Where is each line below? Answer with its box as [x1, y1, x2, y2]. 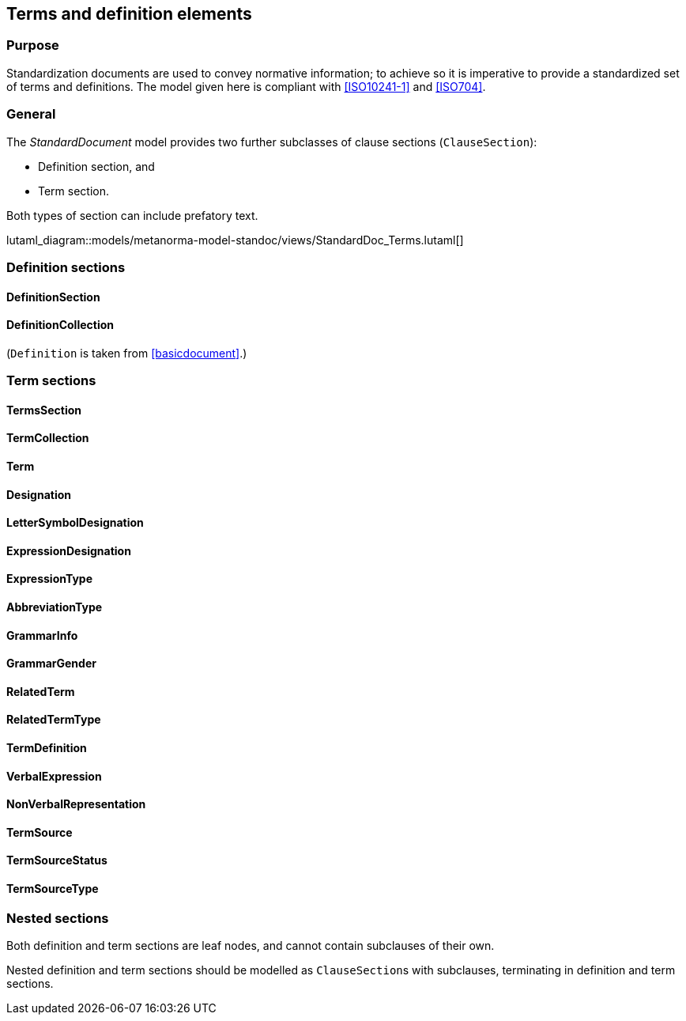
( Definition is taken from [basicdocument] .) [6, 346, 247, 360]
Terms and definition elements [6, 4, 252, 24]
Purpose [6, 37, 59, 54]
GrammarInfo [6, 628, 78, 642]
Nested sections [6, 909, 109, 926]
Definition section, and [38, 159, 155, 173]
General [6, 106, 56, 123]
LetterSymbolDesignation [6, 516, 144, 530]
